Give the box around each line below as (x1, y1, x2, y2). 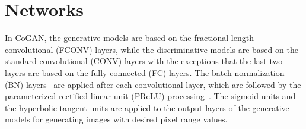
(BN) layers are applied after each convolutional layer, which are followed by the (5, 78, 301, 90)
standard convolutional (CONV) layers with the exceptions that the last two (5, 55, 283, 67)
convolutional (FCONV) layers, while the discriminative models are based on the (5, 43, 298, 55)
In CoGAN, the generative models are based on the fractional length (5, 32, 254, 44)
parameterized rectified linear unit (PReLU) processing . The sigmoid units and (5, 90, 296, 102)
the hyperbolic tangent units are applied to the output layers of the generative (5, 101, 289, 114)
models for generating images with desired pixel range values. (5, 113, 228, 125)
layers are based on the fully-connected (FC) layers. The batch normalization (5, 66, 285, 78)
